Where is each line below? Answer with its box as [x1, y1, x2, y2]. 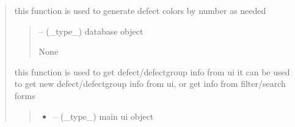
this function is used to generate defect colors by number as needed [14, 4, 266, 16]
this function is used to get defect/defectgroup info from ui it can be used [14, 65, 290, 78]
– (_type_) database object [38, 24, 144, 37]
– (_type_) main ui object [53, 109, 154, 122]
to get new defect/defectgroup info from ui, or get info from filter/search [14, 77, 286, 90]
